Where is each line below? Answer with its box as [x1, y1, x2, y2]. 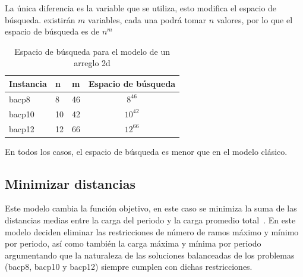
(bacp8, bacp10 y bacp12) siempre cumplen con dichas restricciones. [5, 260, 252, 273]
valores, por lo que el [216, 13, 293, 26]
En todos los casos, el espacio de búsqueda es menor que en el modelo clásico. [5, 145, 288, 157]
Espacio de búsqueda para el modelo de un [14, 45, 170, 57]
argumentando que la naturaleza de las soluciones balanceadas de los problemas [5, 248, 295, 261]
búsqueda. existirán [5, 13, 75, 26]
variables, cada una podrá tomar [88, 13, 207, 26]
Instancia [9, 77, 47, 89]
